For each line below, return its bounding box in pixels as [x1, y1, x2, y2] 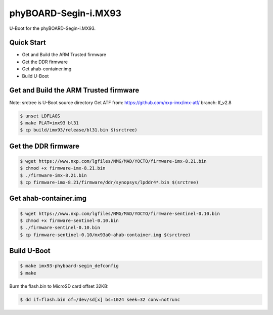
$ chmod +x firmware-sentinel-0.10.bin [20, 218, 119, 223]
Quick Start [9, 38, 46, 47]
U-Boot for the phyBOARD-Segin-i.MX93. [9, 25, 96, 31]
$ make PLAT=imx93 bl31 [20, 120, 79, 126]
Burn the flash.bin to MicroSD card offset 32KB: [9, 283, 109, 289]
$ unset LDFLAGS [20, 113, 61, 119]
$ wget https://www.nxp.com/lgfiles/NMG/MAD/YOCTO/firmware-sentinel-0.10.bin [20, 210, 220, 216]
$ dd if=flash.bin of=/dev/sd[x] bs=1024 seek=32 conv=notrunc [20, 296, 180, 302]
